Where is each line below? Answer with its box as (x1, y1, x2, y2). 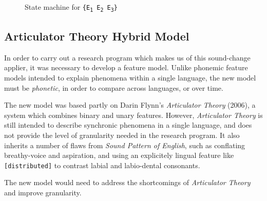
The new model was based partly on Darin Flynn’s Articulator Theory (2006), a (4, 99, 256, 110)
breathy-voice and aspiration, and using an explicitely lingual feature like (4, 150, 234, 160)
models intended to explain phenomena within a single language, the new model (4, 72, 256, 83)
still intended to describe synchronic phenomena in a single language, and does (4, 119, 252, 130)
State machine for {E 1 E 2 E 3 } (25, 2, 118, 13)
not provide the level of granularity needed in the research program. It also (4, 130, 240, 140)
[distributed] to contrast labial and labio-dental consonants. (4, 159, 200, 170)
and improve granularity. (4, 187, 82, 198)
